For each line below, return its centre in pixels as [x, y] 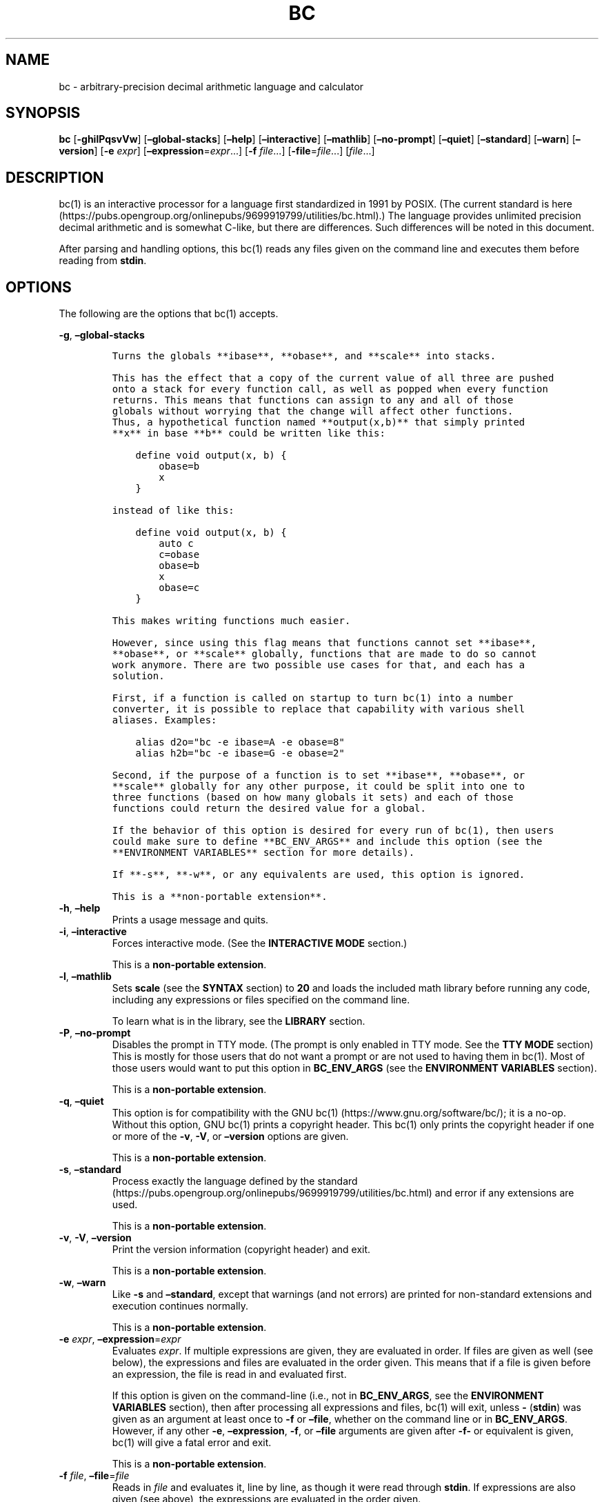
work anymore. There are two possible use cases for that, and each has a [319, 665]
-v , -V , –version [95, 1238]
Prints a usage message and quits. [190, 920]
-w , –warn [82, 1283]
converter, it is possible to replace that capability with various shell [319, 709]
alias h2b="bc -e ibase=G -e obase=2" [240, 753]
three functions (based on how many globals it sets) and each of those [313, 798]
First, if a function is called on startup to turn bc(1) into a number [313, 698]
